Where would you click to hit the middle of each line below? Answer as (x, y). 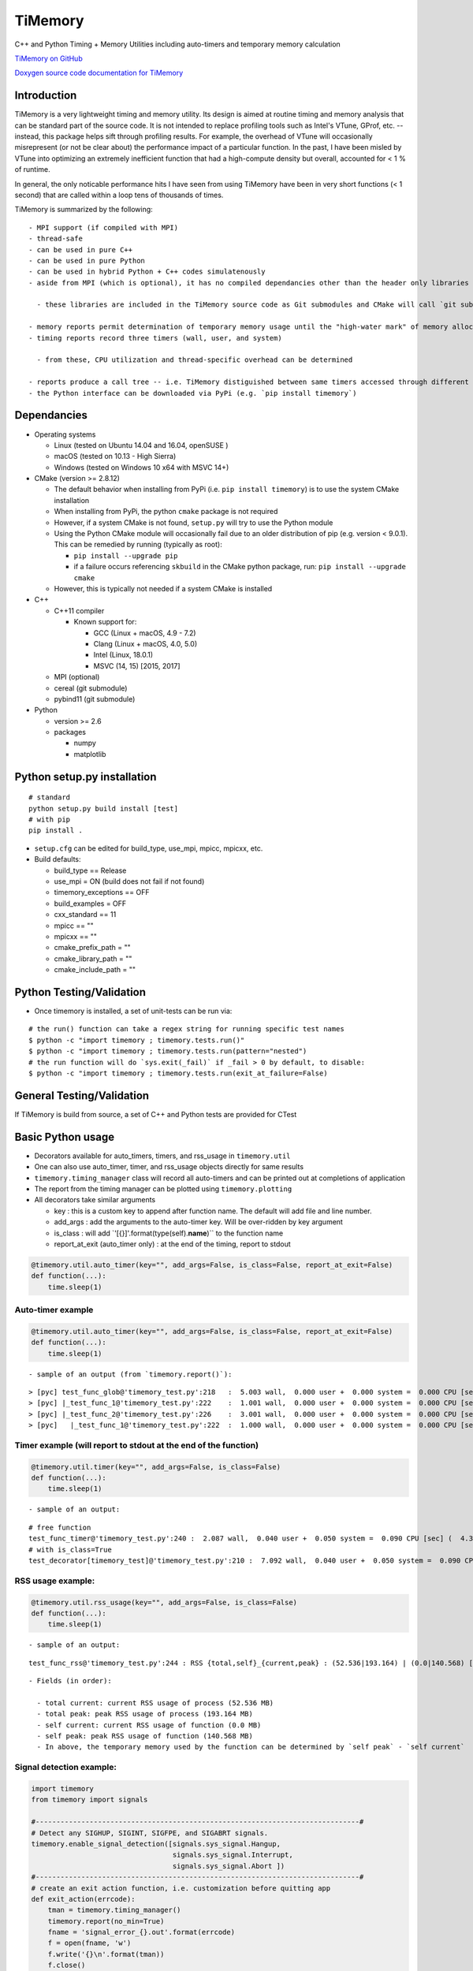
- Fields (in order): (70, 1681)
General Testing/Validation (82, 1095)
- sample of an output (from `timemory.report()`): (130, 1374)
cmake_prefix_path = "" (92, 948)
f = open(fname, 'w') (89, 1943)
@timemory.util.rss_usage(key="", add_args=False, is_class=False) (164, 1602)
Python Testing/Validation (80, 992)
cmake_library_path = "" (93, 959)
